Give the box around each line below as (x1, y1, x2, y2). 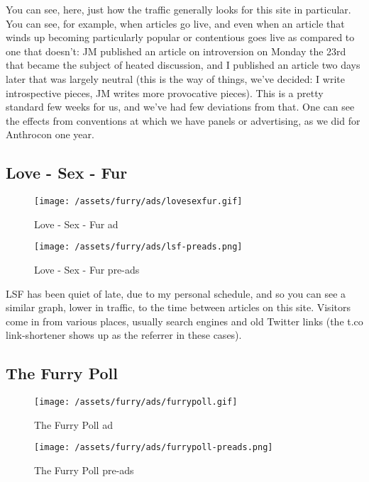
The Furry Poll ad (34, 417, 113, 432)
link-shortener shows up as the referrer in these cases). (6, 327, 242, 342)
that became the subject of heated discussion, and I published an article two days (6, 57, 360, 72)
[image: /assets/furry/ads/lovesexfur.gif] (34, 196, 243, 207)
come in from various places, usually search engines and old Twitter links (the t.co (6, 313, 363, 328)
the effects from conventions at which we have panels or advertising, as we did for (6, 113, 360, 128)
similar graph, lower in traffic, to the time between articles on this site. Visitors (6, 300, 351, 315)
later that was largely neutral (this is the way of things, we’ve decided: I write (6, 71, 345, 86)
